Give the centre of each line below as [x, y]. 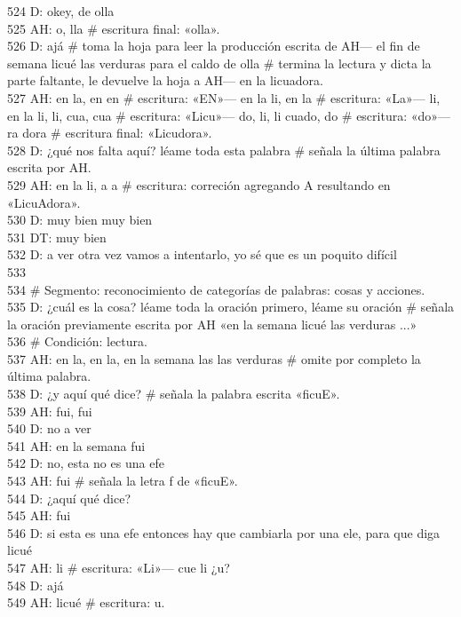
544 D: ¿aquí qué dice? [69, 498]
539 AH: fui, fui [50, 411]
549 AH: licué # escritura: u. [86, 602]
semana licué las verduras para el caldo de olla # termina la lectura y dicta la [219, 63]
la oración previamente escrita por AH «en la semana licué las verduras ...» [212, 324]
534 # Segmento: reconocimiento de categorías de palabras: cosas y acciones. [216, 289]
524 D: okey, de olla [61, 11]
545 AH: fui [39, 515]
